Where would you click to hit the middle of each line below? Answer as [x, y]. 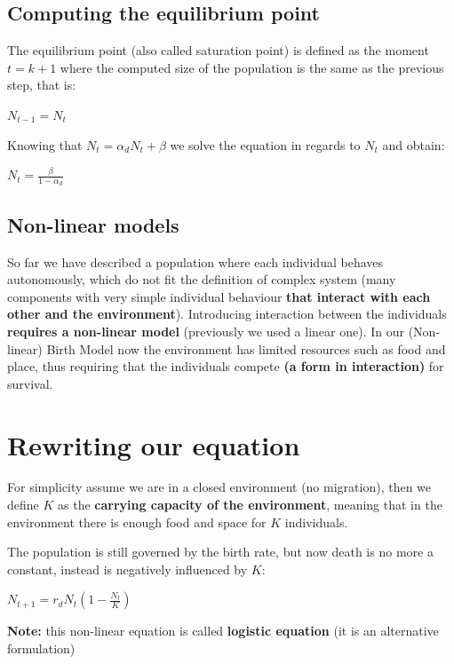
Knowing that [45, 144]
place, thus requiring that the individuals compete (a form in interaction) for [226, 366]
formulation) [41, 648]
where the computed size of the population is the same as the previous [252, 67]
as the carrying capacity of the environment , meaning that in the [250, 505]
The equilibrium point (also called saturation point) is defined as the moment [218, 50]
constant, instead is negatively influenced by [127, 569]
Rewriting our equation [154, 444]
